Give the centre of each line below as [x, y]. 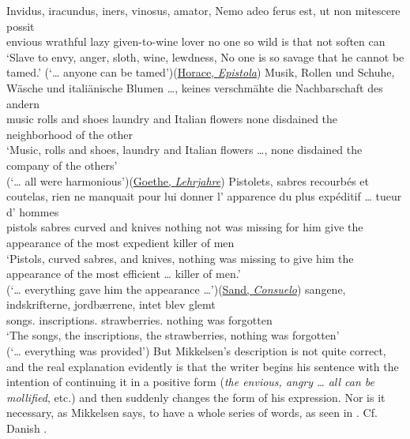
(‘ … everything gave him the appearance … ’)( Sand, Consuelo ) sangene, [176, 289]
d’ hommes [33, 211]
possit [21, 26]
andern [23, 103]
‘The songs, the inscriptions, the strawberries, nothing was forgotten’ [173, 335]
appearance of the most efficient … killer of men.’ [124, 274]
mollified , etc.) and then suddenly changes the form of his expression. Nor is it [196, 397]
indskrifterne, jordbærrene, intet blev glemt [111, 304]
